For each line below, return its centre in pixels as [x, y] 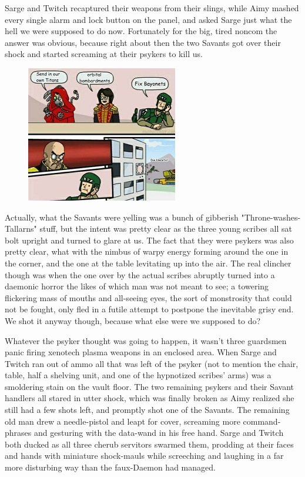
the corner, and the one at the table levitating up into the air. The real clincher [148, 263]
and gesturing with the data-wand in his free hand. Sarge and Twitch [159, 433]
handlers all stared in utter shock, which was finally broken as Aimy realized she [150, 398]
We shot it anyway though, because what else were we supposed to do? [133, 320]
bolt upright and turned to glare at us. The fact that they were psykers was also [149, 240]
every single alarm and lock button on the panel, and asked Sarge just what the [148, 19]
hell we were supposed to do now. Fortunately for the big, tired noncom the [141, 31]
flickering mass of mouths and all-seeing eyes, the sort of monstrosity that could [148, 297]
